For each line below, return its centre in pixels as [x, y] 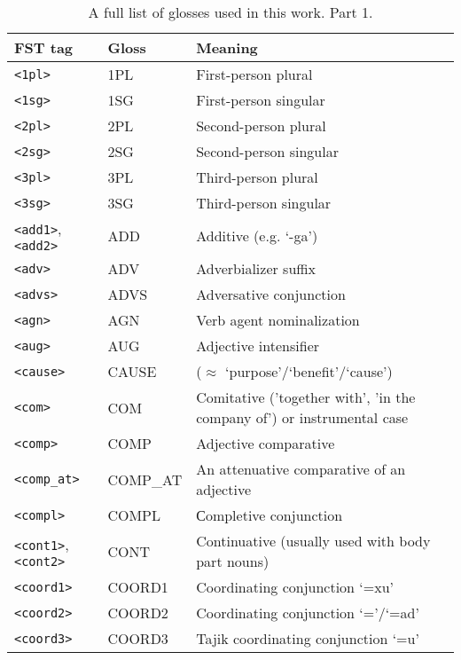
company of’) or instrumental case [302, 417]
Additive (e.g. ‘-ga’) [257, 236]
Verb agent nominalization [278, 320]
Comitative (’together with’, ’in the [306, 397]
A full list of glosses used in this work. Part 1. [230, 12]
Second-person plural [261, 126]
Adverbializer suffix [256, 268]
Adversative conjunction [271, 294]
